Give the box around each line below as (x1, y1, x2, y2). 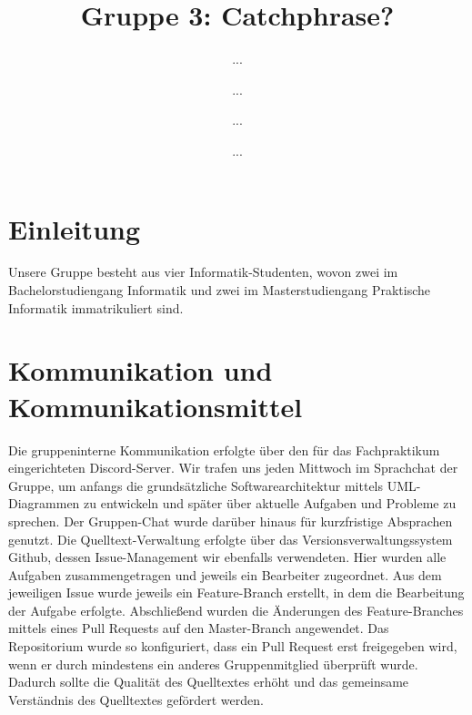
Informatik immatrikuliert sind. (8, 298, 184, 317)
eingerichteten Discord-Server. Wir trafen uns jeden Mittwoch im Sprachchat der (8, 458, 458, 477)
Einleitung (8, 209, 141, 247)
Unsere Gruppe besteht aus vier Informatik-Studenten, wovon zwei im (8, 262, 398, 281)
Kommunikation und (8, 352, 273, 389)
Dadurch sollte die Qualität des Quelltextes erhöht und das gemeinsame (8, 672, 409, 691)
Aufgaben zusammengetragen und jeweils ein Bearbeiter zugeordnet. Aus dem (8, 565, 442, 584)
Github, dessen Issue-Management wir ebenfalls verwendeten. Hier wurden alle (8, 547, 447, 567)
